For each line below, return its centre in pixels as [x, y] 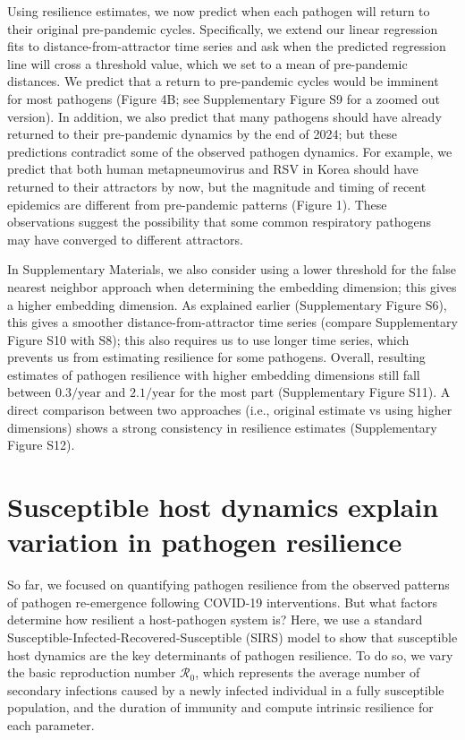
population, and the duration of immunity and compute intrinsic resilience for [220, 707]
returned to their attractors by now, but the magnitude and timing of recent [217, 186]
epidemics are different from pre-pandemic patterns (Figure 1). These [197, 204]
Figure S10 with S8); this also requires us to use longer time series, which [208, 339]
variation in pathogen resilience [205, 542]
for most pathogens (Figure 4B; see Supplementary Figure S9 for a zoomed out [224, 98]
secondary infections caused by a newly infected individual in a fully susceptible [226, 689]
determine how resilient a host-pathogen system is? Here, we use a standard [215, 620]
